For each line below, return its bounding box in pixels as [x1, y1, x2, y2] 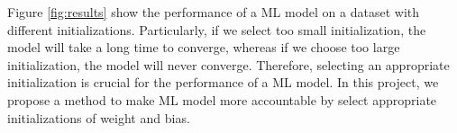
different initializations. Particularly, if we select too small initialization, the [7, 20, 426, 39]
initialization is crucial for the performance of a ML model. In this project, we [7, 73, 439, 92]
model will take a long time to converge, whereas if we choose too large [7, 38, 400, 57]
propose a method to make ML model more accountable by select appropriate [7, 90, 437, 109]
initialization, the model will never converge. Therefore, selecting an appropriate [7, 55, 450, 74]
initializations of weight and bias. [7, 108, 190, 127]
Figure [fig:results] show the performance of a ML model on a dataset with [7, 3, 420, 21]
